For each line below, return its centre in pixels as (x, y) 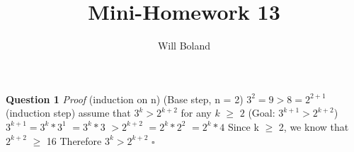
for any (196, 113)
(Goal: (262, 113)
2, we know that (314, 126)
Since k (243, 126)
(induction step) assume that (68, 113)
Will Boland (184, 46)
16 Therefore (74, 140)
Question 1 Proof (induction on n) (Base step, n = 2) (125, 99)
